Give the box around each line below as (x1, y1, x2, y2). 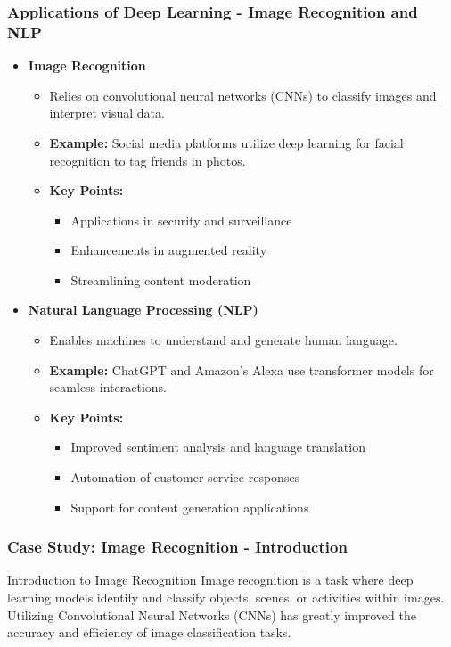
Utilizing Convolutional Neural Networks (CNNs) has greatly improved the (7, 605, 416, 624)
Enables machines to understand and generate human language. (49, 331, 398, 349)
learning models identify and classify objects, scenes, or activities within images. (7, 588, 445, 607)
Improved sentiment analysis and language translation (70, 438, 365, 456)
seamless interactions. (49, 378, 167, 397)
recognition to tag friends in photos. (49, 151, 246, 169)
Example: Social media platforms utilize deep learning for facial (49, 133, 404, 152)
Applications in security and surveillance (70, 210, 292, 229)
